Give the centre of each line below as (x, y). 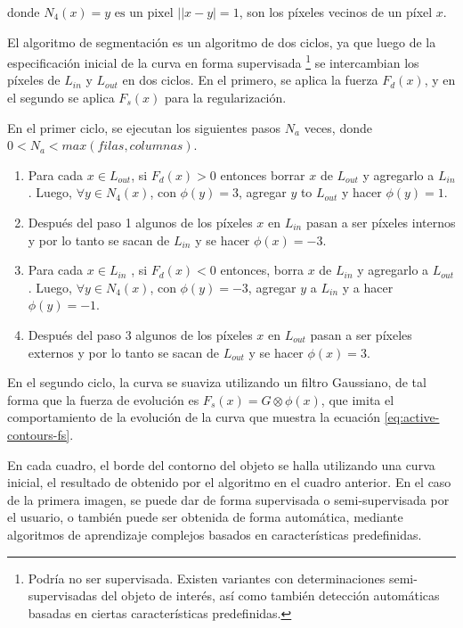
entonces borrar (263, 174)
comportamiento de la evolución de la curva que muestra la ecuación (194, 417)
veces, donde (338, 127)
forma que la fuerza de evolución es (103, 399)
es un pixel (144, 13)
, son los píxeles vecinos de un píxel (336, 12)
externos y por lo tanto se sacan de (123, 352)
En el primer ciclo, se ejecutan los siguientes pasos (144, 127)
